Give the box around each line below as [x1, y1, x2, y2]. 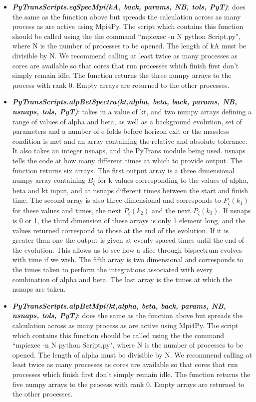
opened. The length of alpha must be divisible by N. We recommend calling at [12, 349, 252, 360]
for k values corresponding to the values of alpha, [98, 175, 249, 185]
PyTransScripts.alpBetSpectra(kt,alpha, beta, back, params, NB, [12, 96, 238, 107]
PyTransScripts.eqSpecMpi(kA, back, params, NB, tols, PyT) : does [12, 1, 246, 11]
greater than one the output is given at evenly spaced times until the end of [12, 235, 245, 245]
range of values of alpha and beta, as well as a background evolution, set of [12, 116, 242, 126]
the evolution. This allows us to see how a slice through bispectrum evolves [12, 244, 242, 255]
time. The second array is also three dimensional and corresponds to [12, 195, 221, 205]
